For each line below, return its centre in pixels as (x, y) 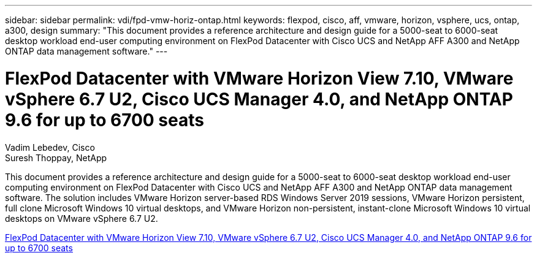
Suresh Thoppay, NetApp (56, 157)
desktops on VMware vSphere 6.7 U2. (82, 218)
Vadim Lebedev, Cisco (50, 147)
